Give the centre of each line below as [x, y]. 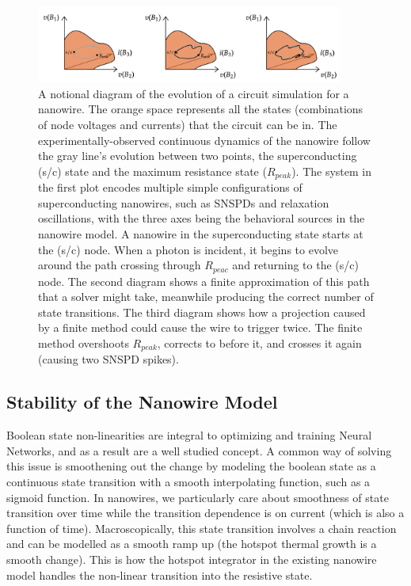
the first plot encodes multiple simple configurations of [170, 187]
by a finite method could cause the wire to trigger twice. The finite [200, 327]
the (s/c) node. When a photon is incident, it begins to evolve [188, 249]
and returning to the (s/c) [295, 265]
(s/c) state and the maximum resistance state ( [152, 171]
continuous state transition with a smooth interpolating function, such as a [188, 481]
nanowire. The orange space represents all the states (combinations [201, 109]
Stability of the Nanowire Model [142, 402]
